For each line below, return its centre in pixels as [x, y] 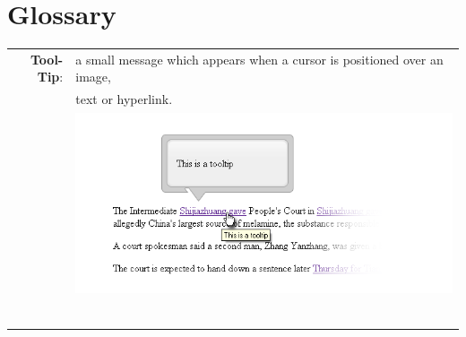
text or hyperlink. [124, 99]
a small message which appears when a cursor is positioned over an [259, 59]
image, [93, 77]
